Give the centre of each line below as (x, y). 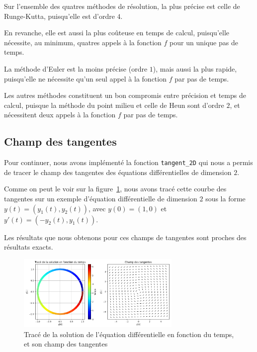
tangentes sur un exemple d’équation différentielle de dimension (101, 198)
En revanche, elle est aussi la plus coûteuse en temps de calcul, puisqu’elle (117, 33)
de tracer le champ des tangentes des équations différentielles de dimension (118, 172)
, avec (97, 208)
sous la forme (225, 198)
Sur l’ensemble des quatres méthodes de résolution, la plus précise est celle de (122, 6)
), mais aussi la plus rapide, (195, 68)
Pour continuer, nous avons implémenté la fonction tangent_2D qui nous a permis (128, 162)
